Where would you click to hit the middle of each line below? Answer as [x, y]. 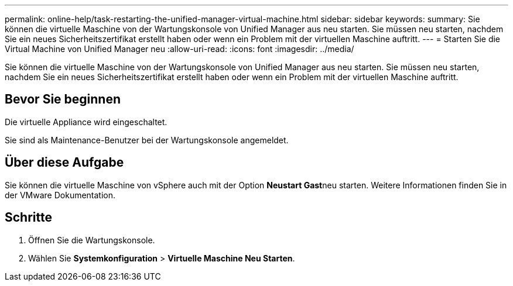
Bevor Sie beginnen [63, 99]
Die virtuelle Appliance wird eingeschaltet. [86, 122]
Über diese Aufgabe [64, 163]
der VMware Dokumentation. [60, 195]
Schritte [28, 218]
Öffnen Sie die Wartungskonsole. [92, 240]
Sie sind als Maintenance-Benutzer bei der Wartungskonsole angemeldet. [147, 140]
